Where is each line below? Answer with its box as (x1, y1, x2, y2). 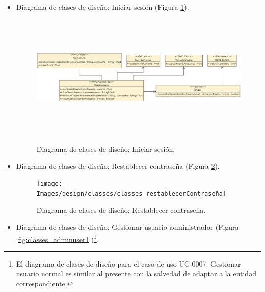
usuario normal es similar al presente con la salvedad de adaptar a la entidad (16, 268, 256, 279)
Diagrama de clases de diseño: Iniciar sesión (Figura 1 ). (16, 2, 189, 12)
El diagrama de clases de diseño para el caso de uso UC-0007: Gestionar (16, 258, 241, 269)
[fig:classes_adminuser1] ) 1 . (16, 232, 99, 244)
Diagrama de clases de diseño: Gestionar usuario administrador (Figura (16, 222, 239, 232)
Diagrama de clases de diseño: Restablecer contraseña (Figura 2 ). (16, 160, 220, 171)
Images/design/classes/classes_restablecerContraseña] (36, 190, 227, 197)
